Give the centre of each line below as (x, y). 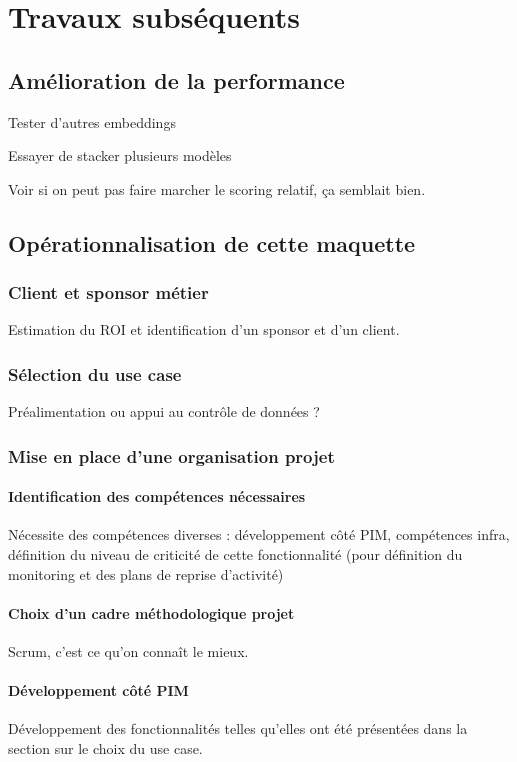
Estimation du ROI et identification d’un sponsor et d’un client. (204, 329)
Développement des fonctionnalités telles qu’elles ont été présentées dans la (238, 728)
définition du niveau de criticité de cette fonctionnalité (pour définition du (235, 554)
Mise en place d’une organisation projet (171, 455)
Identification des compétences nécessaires (157, 496)
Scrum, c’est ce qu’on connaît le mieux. (128, 650)
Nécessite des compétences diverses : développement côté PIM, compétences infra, (259, 534)
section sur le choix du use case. (105, 747)
